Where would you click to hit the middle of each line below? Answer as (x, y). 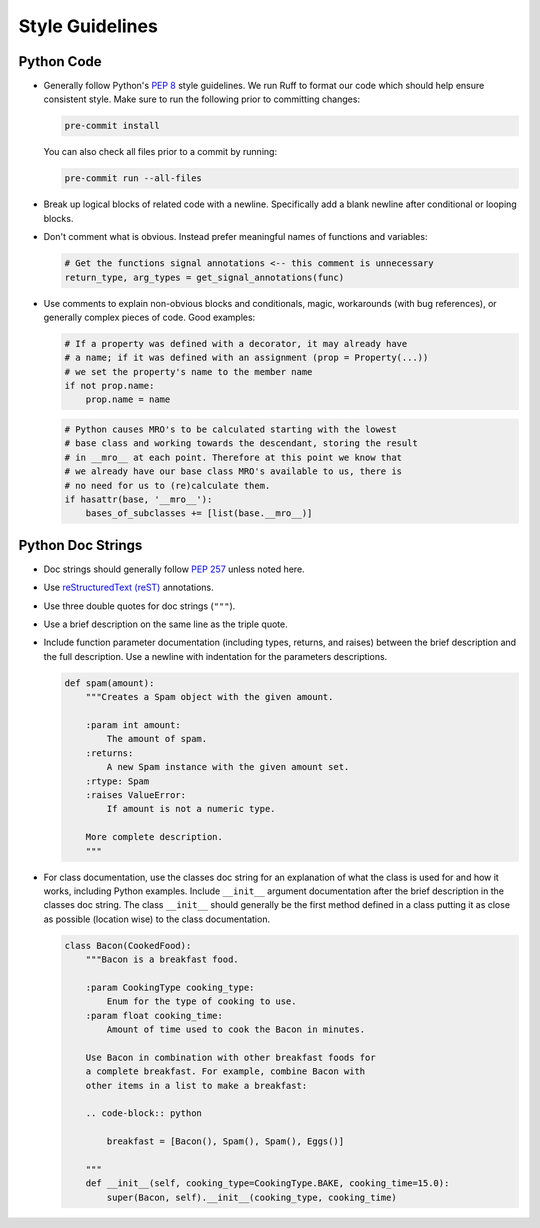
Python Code (60, 61)
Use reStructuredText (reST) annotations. (128, 587)
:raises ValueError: (136, 794)
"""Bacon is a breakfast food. (162, 959)
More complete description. (154, 837)
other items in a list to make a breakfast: (196, 1085)
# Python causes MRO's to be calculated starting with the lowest (230, 429)
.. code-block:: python (143, 1113)
